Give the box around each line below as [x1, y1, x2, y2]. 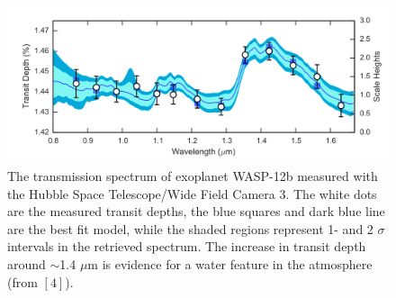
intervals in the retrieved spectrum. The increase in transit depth [7, 237, 366, 256]
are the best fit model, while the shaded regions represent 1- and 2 [7, 219, 373, 238]
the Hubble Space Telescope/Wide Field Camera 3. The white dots [7, 184, 377, 203]
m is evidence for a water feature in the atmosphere [87, 255, 373, 274]
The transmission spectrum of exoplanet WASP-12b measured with [7, 167, 378, 185]
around [7, 255, 46, 274]
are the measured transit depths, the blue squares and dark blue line [7, 202, 385, 221]
